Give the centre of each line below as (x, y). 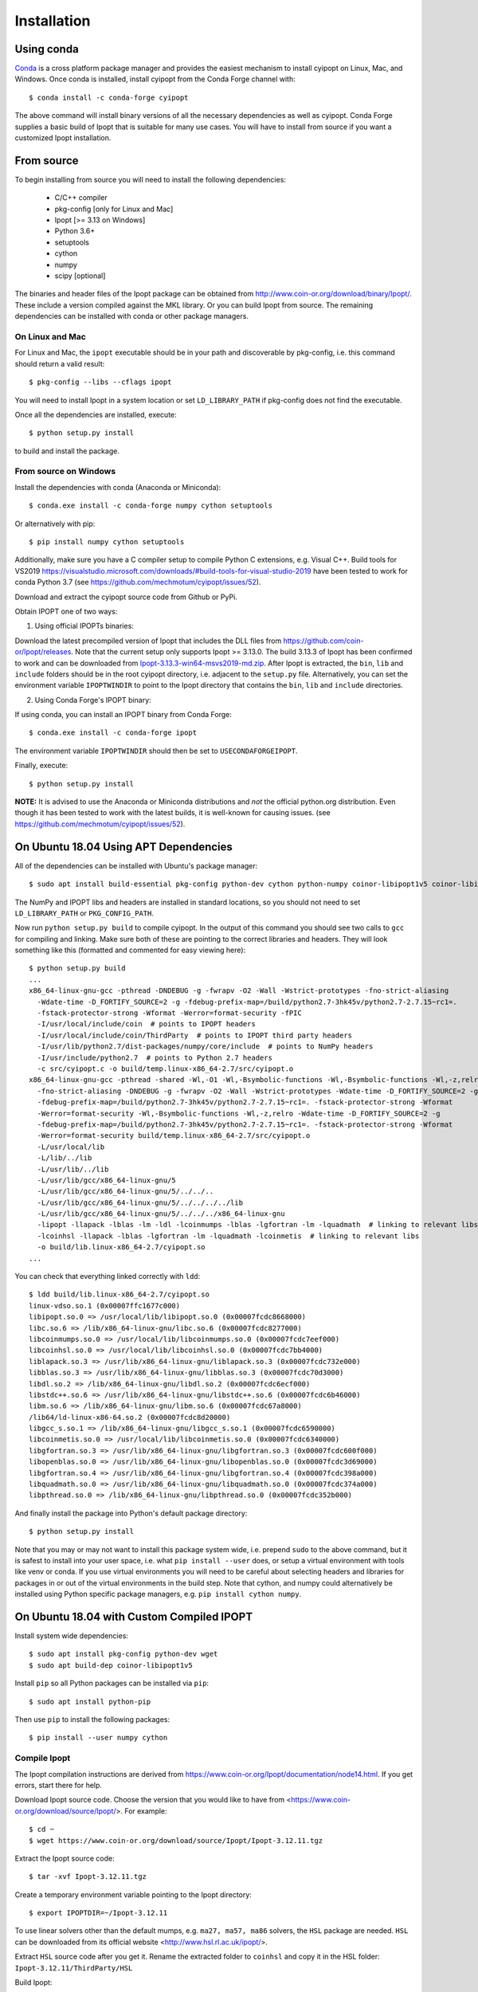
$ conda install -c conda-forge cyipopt (109, 97)
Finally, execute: (41, 766)
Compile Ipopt (43, 1759)
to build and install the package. (67, 451)
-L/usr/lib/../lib (73, 1169)
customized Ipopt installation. (63, 138)
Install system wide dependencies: (72, 1636)
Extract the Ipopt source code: (65, 1858)
